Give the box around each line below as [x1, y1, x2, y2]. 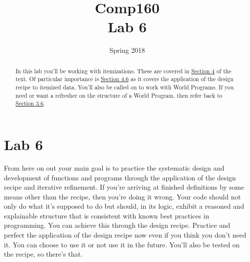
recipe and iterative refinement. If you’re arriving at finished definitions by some [4, 182, 244, 192]
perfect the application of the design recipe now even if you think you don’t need [4, 230, 247, 240]
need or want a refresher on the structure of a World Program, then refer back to [15, 91, 223, 99]
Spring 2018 [109, 45, 145, 55]
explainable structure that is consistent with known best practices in [4, 210, 209, 220]
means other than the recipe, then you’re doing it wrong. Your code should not [4, 191, 241, 201]
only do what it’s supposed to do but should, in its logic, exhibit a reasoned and [4, 201, 244, 211]
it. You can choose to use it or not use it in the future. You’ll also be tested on [4, 239, 240, 249]
